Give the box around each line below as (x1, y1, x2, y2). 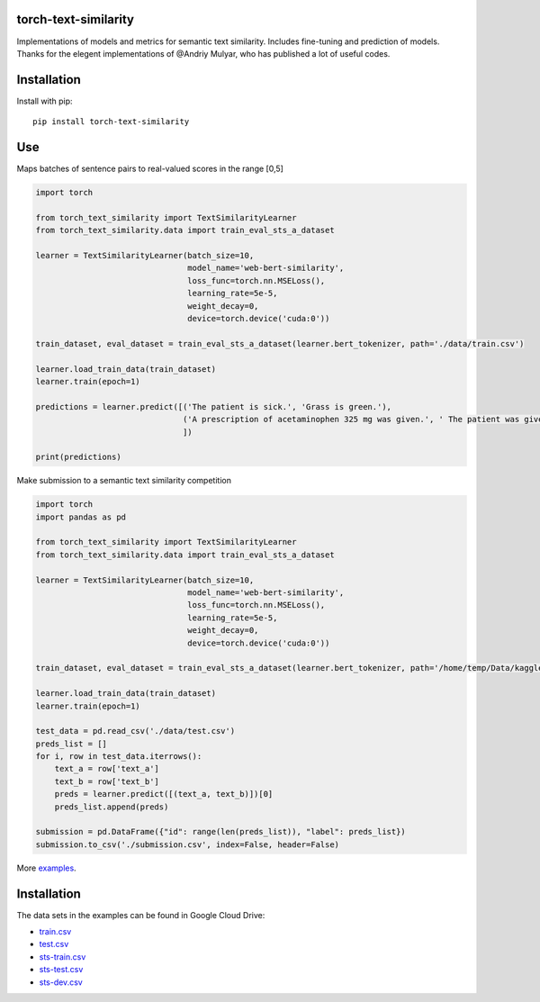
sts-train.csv (39, 951, 86, 962)
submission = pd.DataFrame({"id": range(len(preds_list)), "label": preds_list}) (35, 826, 407, 837)
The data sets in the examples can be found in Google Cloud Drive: (16, 909, 265, 920)
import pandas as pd (35, 511, 126, 522)
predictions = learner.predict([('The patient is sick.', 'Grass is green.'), (35, 402, 391, 411)
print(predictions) (35, 452, 121, 463)
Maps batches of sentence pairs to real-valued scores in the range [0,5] (16, 163, 283, 175)
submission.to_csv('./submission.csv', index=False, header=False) (35, 839, 340, 850)
